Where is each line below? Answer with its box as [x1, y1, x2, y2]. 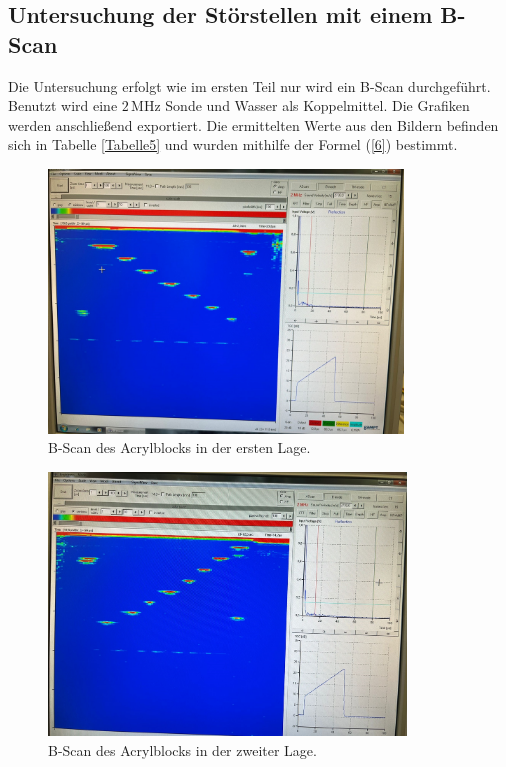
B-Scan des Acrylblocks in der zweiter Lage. [48, 739, 317, 760]
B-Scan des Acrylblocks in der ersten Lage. [48, 437, 311, 458]
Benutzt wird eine [8, 95, 118, 116]
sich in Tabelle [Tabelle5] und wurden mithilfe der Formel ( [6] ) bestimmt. [8, 134, 458, 155]
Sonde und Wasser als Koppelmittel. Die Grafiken [165, 95, 470, 116]
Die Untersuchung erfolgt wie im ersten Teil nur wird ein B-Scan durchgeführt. [8, 75, 491, 96]
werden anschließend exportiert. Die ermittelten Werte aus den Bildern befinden [8, 114, 499, 135]
